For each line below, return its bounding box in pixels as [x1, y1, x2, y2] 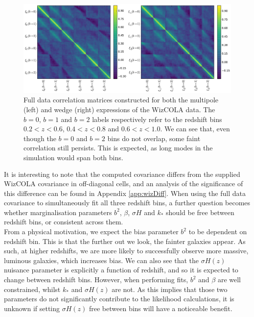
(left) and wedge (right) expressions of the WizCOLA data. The [23, 104, 215, 114]
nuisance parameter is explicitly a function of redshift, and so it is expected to [4, 265, 238, 275]
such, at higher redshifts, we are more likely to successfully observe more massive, [4, 245, 249, 256]
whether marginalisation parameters [4, 207, 112, 217]
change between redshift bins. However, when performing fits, [4, 274, 188, 285]
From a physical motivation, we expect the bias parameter [4, 226, 179, 237]
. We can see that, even [160, 123, 230, 134]
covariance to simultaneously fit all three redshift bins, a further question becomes [4, 197, 251, 208]
